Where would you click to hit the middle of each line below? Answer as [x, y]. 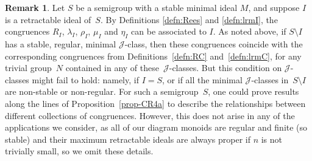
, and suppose [274, 7]
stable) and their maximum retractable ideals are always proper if [128, 139]
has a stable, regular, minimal [61, 43]
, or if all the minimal [202, 79]
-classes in [270, 79]
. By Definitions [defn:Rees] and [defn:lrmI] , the [189, 19]
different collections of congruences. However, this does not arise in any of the [150, 115]
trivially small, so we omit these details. [79, 151]
